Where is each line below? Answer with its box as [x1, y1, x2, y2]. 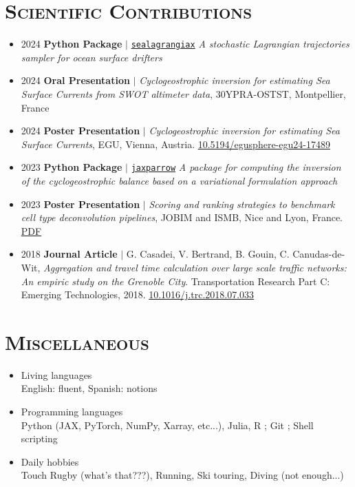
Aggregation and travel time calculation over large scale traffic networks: [43, 260, 347, 274]
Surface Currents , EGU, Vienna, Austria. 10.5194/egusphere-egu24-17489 [21, 136, 330, 151]
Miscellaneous [5, 327, 149, 355]
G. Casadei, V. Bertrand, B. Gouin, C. [126, 247, 290, 261]
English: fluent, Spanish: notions [21, 381, 158, 395]
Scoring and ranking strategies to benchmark [149, 196, 335, 211]
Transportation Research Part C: [191, 273, 330, 288]
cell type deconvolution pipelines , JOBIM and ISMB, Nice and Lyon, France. [21, 210, 343, 225]
